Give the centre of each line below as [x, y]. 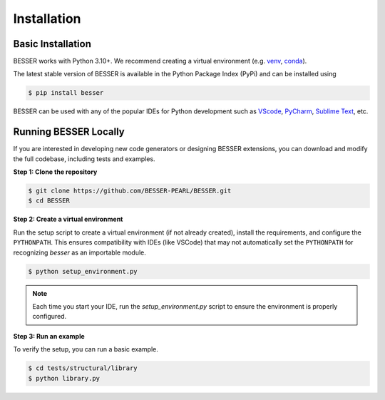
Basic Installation [52, 44]
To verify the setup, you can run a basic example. [86, 349]
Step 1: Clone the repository [55, 172]
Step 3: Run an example [49, 336]
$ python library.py [64, 378]
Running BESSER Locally [69, 132]
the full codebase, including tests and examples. [84, 159]
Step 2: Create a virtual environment [68, 219]
